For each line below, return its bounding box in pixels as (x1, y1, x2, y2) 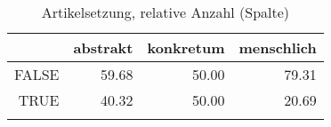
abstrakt (73, 37, 133, 58)
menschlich (238, 37, 317, 58)
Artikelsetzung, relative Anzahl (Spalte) (41, 2, 290, 22)
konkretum (147, 37, 225, 58)
